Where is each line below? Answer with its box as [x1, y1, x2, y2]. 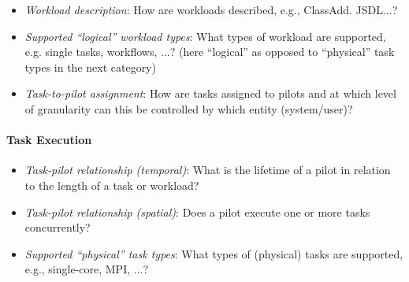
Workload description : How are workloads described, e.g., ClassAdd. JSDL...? [24, 2, 398, 17]
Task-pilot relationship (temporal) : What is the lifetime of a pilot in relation [24, 161, 391, 178]
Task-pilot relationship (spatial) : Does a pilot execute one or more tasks [24, 203, 370, 220]
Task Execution [6, 132, 92, 148]
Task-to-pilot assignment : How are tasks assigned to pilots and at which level [24, 85, 396, 102]
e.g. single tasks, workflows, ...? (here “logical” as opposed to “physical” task [24, 43, 395, 60]
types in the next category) [24, 58, 156, 75]
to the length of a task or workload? [24, 176, 199, 193]
